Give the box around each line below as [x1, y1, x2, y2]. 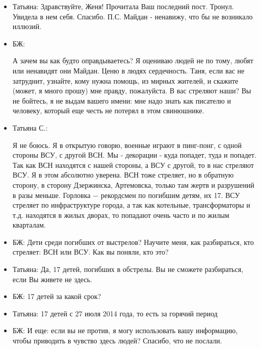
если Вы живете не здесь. [12, 273, 92, 284]
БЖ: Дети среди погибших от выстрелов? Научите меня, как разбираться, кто [12, 236, 254, 247]
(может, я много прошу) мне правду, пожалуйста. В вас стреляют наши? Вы [12, 85, 251, 96]
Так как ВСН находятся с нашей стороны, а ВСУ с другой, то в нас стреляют [12, 159, 254, 170]
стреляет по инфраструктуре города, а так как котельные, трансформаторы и [12, 200, 250, 210]
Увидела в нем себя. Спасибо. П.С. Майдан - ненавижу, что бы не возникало [12, 11, 253, 21]
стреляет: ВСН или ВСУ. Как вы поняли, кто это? [12, 246, 169, 257]
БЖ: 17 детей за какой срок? [12, 291, 101, 302]
